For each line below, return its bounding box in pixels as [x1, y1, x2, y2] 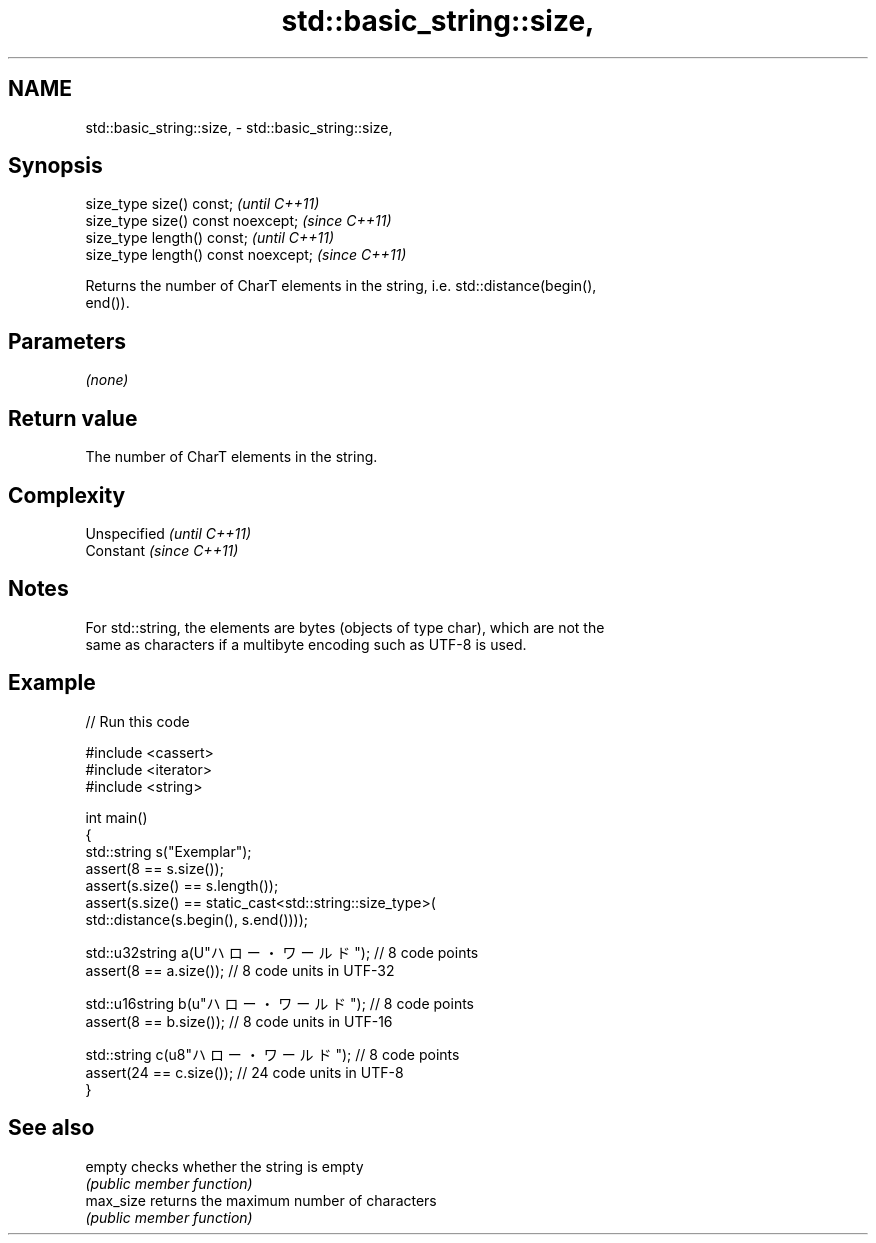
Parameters [8, 328, 126, 354]
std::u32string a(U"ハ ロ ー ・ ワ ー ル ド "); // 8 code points [85, 943, 479, 961]
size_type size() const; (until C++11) [85, 195, 320, 213]
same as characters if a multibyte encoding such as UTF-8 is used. [85, 635, 527, 653]
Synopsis [8, 153, 103, 179]
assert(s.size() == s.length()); [85, 876, 279, 894]
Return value [8, 405, 138, 431]
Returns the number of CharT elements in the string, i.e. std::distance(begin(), [85, 277, 597, 295]
